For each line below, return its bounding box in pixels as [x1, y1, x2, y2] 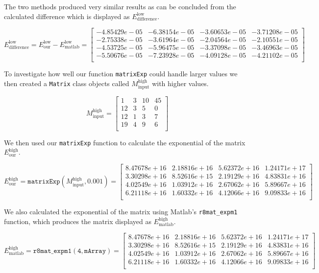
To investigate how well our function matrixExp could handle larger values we [4, 68, 238, 79]
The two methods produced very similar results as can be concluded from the [4, 1, 236, 11]
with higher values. [152, 78, 209, 88]
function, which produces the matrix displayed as [4, 216, 151, 226]
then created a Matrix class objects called [4, 78, 129, 88]
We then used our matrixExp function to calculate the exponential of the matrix [4, 137, 245, 147]
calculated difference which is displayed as [4, 11, 130, 21]
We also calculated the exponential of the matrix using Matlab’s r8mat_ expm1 [4, 206, 238, 216]
